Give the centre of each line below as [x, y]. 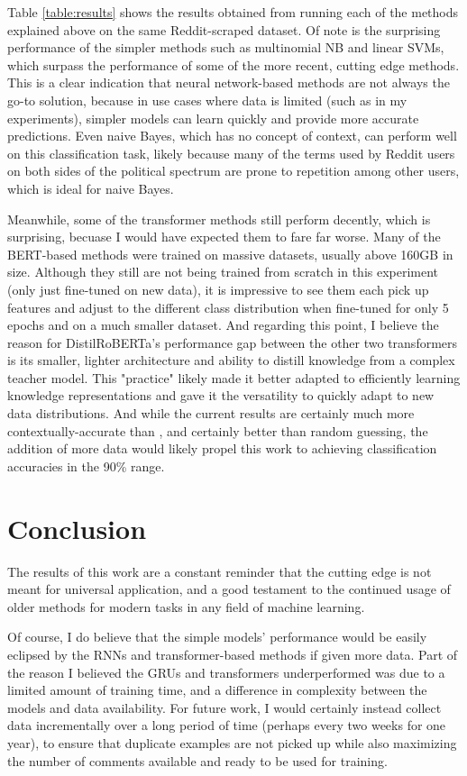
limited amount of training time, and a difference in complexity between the [217, 690]
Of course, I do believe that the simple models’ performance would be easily [217, 637]
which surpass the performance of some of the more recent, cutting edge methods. [233, 64]
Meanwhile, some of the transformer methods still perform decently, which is [219, 219]
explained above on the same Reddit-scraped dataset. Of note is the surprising [224, 29]
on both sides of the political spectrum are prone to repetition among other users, [233, 171]
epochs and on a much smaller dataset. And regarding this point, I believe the [223, 325]
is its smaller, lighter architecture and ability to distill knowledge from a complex [231, 360]
